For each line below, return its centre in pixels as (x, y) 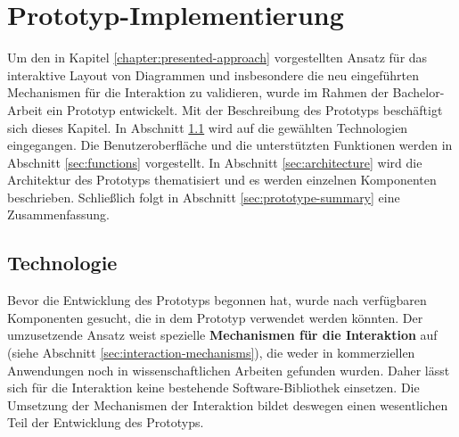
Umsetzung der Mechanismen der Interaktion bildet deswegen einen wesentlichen (228, 404)
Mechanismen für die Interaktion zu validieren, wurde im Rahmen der (198, 92)
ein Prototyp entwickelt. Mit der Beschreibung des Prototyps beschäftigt (245, 109)
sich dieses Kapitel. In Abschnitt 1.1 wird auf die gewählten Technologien (208, 127)
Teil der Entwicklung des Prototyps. (106, 422)
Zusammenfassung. (58, 214)
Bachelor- (418, 92)
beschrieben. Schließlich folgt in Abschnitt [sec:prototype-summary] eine (204, 197)
